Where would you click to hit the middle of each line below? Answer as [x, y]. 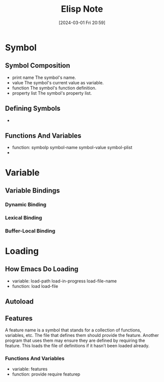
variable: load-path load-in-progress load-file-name [64, 281]
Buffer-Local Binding [30, 230]
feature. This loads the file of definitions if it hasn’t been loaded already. [77, 345]
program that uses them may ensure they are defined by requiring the [75, 340]
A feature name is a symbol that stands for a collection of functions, [73, 330]
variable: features [30, 369]
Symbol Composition [38, 65]
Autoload [20, 302]
